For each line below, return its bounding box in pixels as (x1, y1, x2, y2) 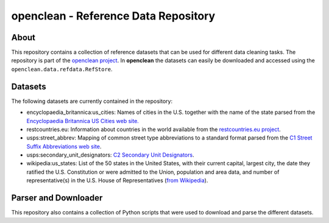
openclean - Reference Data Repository (11, 9, 216, 23)
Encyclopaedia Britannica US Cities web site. (26, 117, 140, 124)
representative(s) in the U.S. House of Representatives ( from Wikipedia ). (26, 177, 208, 184)
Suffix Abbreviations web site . (26, 143, 102, 150)
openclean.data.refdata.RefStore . (11, 65, 113, 73)
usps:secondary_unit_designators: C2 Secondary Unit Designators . (26, 151, 194, 158)
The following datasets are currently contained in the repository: (11, 97, 173, 105)
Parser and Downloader (11, 193, 103, 204)
